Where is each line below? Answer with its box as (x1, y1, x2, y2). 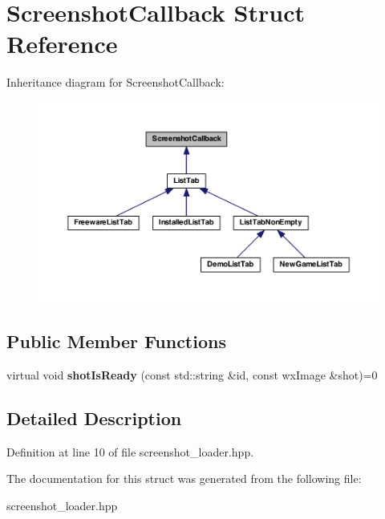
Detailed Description (6, 405, 182, 430)
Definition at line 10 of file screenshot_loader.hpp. (6, 443, 254, 460)
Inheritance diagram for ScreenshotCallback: (6, 74, 225, 91)
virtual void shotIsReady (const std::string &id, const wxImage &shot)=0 (6, 366, 378, 383)
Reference (6, 27, 118, 60)
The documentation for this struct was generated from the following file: (6, 470, 362, 487)
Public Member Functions (6, 328, 226, 353)
